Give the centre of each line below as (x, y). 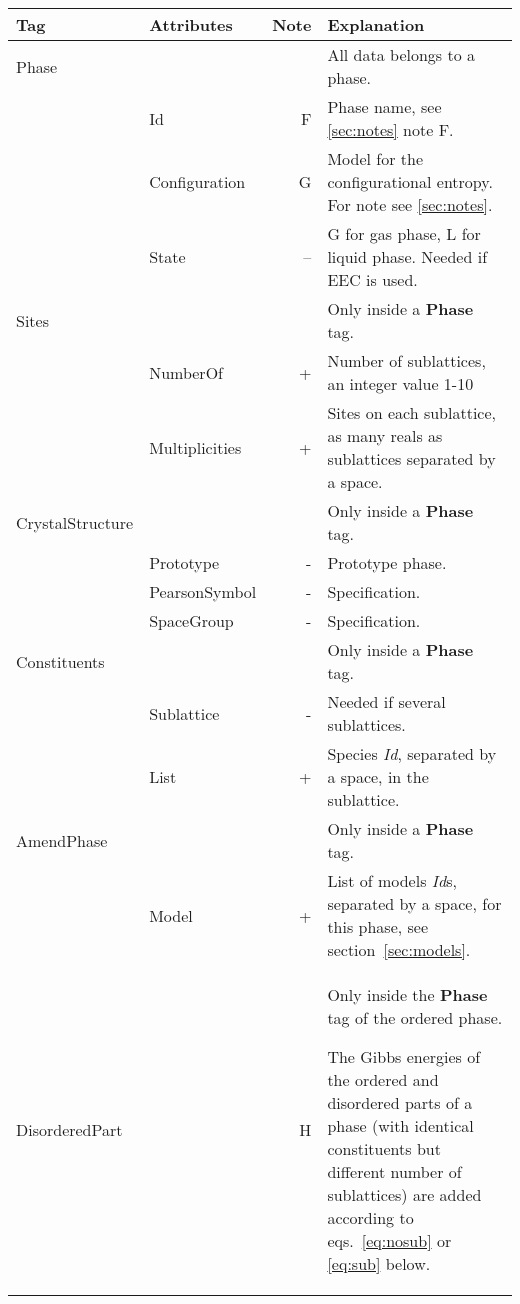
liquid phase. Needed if (407, 256)
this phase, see (378, 926)
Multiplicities (195, 447)
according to (370, 1217)
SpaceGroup (191, 620)
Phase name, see (384, 106)
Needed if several (386, 701)
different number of (394, 1171)
